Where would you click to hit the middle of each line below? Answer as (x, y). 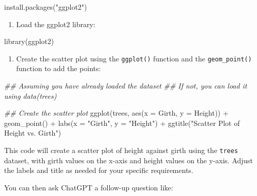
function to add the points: (58, 68)
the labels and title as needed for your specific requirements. (99, 170)
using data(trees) (31, 95)
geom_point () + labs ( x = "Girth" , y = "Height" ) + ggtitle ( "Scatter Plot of (122, 123)
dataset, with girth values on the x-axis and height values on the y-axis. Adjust (129, 160)
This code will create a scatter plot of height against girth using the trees (121, 150)
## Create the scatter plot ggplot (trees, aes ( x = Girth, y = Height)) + (116, 113)
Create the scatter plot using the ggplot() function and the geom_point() (134, 58)
